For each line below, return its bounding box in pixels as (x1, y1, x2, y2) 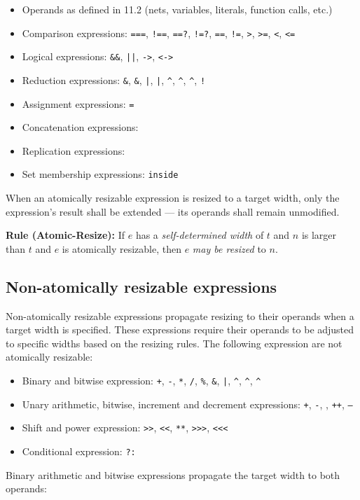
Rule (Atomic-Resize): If (6, 228, 125, 242)
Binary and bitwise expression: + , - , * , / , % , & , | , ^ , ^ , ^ (22, 373, 261, 388)
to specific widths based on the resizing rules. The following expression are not (6, 335, 342, 350)
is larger (301, 228, 337, 242)
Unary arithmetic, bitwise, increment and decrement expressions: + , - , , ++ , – (22, 396, 353, 411)
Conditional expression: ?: (22, 443, 136, 458)
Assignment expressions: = (22, 96, 134, 111)
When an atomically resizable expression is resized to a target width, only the (6, 190, 340, 205)
